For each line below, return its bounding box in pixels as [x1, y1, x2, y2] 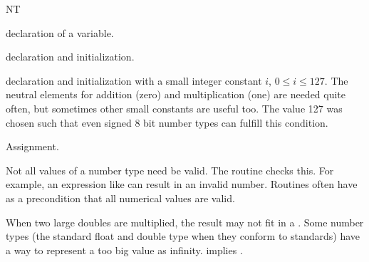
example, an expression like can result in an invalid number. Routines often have [6, 177, 358, 192]
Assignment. [6, 139, 59, 154]
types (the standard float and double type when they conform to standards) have [6, 229, 360, 243]
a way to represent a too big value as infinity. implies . [6, 242, 243, 257]
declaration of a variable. [6, 25, 114, 40]
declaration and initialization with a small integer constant [6, 73, 262, 88]
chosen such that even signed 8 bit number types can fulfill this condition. [6, 115, 328, 130]
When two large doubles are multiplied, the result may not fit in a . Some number [6, 214, 364, 229]
